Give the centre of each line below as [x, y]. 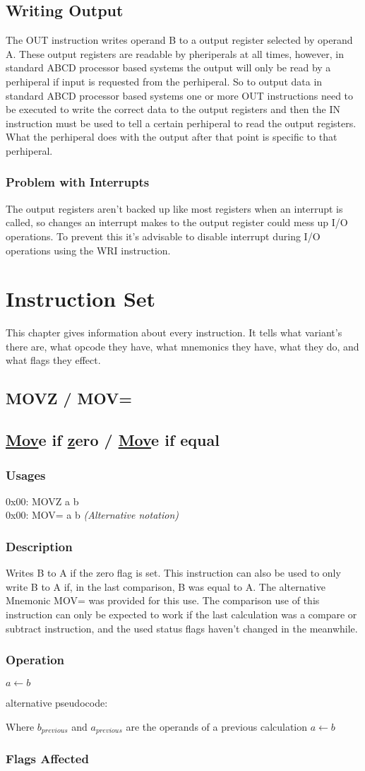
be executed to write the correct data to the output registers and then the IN [173, 109]
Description [39, 546]
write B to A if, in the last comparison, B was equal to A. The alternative [166, 586]
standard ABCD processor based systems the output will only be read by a [168, 67]
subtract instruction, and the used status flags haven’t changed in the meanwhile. [182, 628]
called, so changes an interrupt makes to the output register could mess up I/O [177, 222]
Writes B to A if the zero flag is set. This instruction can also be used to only [173, 573]
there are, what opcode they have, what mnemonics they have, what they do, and [182, 346]
